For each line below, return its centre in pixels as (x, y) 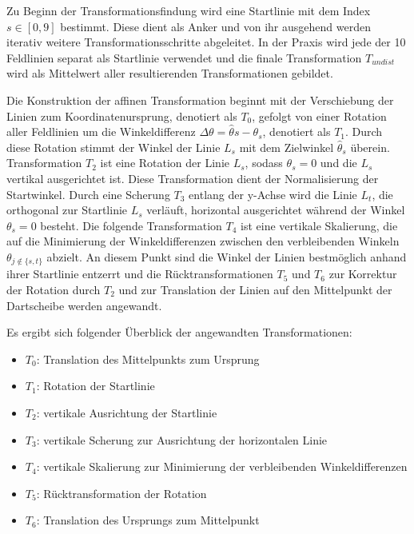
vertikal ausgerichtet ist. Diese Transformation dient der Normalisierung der (193, 178)
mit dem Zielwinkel (287, 147)
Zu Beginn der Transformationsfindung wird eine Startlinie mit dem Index (189, 10)
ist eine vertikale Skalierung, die (319, 225)
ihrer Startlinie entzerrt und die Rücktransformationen (140, 274)
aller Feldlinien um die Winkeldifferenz (101, 132)
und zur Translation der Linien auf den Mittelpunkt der (255, 289)
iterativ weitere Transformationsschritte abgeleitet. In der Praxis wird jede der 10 (206, 42)
